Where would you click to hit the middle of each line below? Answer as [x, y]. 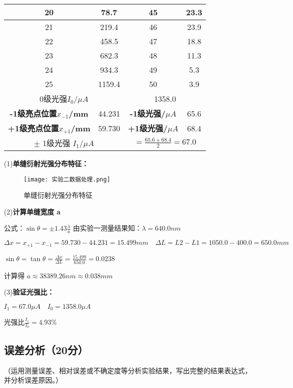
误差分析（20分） [46, 349]
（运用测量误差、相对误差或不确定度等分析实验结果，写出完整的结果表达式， [128, 370]
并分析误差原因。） [33, 380]
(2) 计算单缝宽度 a [32, 211]
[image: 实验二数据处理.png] [67, 179]
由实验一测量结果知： [107, 228]
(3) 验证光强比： [29, 292]
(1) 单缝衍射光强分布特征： [46, 163]
